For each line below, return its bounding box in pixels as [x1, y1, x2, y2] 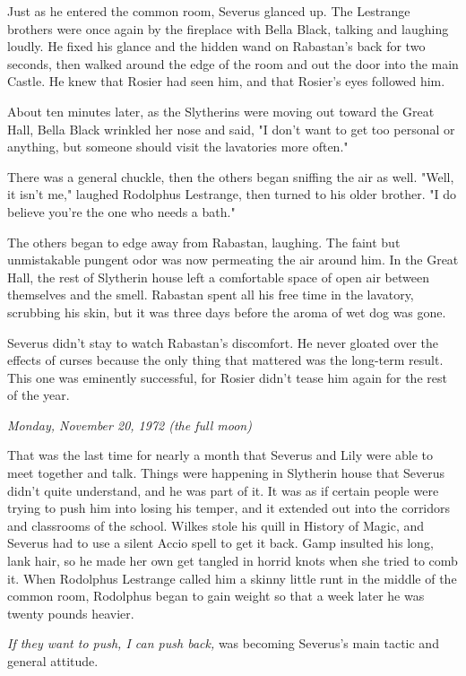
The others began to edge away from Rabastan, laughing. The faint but [7, 232, 401, 251]
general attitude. [7, 652, 99, 670]
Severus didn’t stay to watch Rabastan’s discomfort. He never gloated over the [7, 333, 438, 351]
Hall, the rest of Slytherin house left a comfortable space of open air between [7, 267, 429, 286]
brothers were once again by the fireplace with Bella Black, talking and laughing [7, 19, 449, 38]
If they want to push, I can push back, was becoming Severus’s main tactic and [7, 634, 439, 653]
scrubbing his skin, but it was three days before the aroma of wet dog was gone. [7, 302, 446, 321]
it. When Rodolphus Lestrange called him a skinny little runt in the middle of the [7, 568, 457, 587]
